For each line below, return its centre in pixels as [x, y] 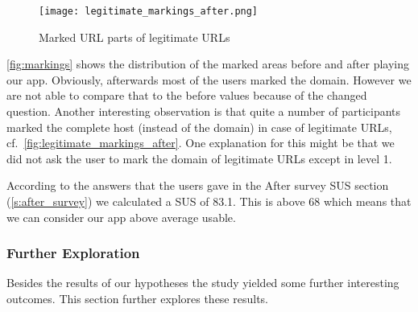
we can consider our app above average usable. [121, 217]
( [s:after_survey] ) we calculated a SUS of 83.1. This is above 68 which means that [209, 201]
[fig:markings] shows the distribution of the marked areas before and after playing [208, 64]
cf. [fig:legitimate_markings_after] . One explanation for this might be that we [201, 143]
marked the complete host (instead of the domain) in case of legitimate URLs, [199, 127]
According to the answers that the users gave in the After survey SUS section [198, 185]
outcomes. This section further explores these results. [137, 298]
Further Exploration [73, 253]
